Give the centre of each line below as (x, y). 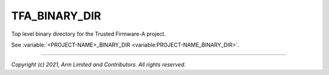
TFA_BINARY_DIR (56, 16)
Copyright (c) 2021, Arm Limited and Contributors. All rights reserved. (98, 65)
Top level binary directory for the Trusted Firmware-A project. (89, 34)
